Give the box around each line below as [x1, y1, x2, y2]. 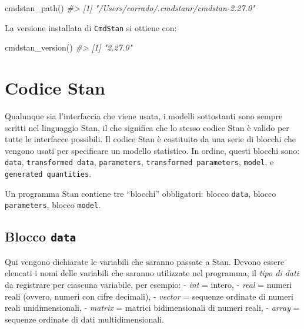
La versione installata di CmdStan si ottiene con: [5, 21, 177, 33]
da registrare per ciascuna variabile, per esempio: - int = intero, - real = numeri [5, 278, 292, 290]
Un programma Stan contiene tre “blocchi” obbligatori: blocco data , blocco [5, 187, 276, 199]
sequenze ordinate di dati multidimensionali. [5, 313, 164, 325]
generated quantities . [5, 167, 92, 179]
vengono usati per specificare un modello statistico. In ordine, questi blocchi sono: [5, 144, 300, 156]
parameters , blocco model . [5, 199, 101, 211]
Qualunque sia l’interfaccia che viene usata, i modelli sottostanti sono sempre [5, 109, 283, 122]
